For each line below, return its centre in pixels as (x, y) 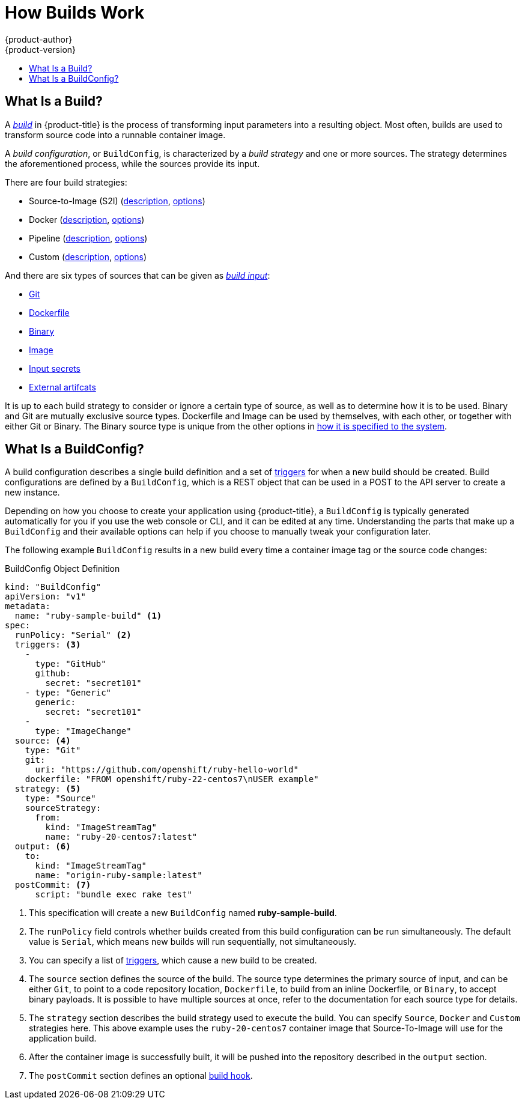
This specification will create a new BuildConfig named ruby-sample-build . (183, 913)
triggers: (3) (48, 645)
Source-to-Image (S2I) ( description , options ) (117, 201)
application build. (63, 1039)
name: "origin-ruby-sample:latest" (119, 875)
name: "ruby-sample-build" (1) (88, 616)
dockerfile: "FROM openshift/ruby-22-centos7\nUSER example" (172, 779)
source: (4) (43, 741)
